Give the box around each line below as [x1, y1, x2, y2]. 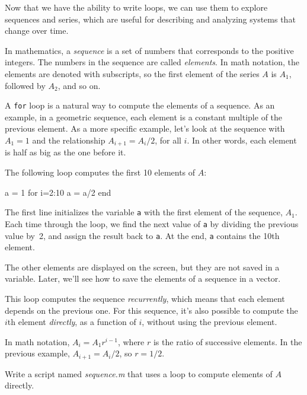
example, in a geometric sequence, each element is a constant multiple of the [5, 110, 283, 123]
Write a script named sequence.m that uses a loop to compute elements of [5, 367, 273, 380]
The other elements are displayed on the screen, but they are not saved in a [5, 260, 280, 273]
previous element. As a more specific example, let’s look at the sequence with [5, 122, 285, 135]
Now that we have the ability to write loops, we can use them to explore [5, 1, 268, 13]
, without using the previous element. [142, 316, 277, 328]
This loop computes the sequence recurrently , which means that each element [5, 292, 285, 304]
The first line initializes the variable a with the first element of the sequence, [5, 206, 283, 218]
